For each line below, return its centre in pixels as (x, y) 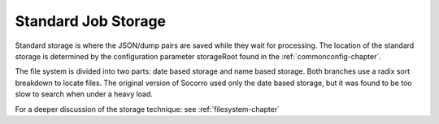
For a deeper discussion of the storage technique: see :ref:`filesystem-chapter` (148, 109)
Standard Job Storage (91, 21)
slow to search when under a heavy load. (84, 94)
